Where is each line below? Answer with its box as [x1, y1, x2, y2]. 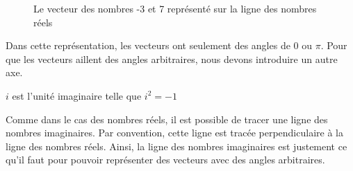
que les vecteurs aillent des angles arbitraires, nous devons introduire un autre [6, 51, 338, 66]
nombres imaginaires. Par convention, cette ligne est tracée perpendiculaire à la [6, 125, 343, 140]
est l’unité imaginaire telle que [12, 88, 142, 102]
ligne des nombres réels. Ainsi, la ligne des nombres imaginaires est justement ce [6, 138, 347, 153]
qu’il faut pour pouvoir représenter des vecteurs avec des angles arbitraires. [6, 152, 325, 167]
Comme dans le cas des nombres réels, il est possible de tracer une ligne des [6, 111, 328, 126]
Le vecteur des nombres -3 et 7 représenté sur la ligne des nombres [33, 1, 317, 15]
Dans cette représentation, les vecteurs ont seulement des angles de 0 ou [6, 38, 312, 53]
